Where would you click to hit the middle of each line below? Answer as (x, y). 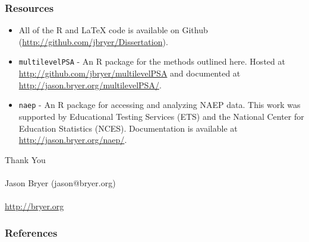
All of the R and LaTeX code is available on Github (113, 30)
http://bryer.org (34, 206)
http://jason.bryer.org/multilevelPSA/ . (90, 85)
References (31, 232)
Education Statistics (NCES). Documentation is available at (128, 128)
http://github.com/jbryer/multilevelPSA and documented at (130, 73)
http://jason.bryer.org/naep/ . (73, 140)
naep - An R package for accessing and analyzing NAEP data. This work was (160, 105)
